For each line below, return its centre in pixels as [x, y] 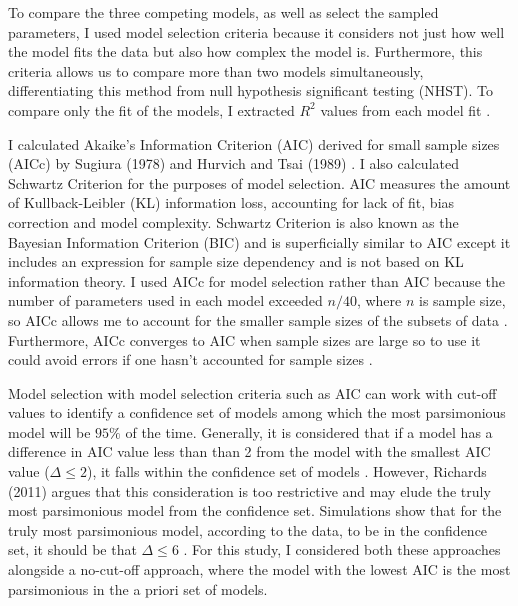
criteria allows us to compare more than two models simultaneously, [216, 70]
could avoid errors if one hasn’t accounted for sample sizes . [190, 359]
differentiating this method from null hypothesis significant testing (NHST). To [251, 90]
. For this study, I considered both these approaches [342, 549]
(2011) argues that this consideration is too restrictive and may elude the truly [249, 490]
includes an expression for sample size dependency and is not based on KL [236, 261]
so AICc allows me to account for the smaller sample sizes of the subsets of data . [258, 319]
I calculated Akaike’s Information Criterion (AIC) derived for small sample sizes [254, 143]
